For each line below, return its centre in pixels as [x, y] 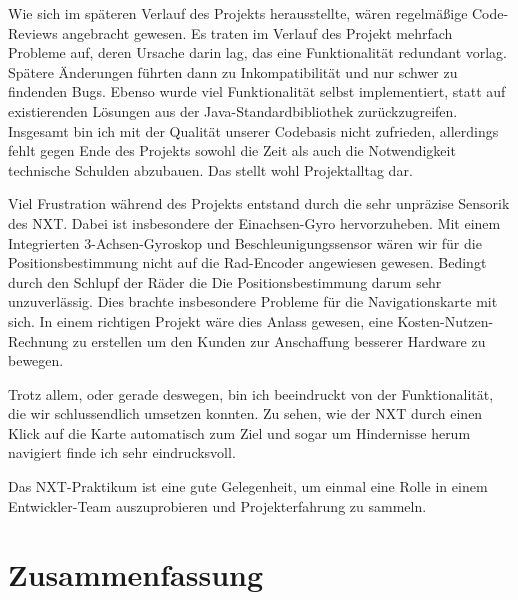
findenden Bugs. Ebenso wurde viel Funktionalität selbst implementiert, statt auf [257, 91]
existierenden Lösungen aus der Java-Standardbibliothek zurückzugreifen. [233, 110]
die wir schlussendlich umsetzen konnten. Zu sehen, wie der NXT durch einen [245, 413]
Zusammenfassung [136, 574]
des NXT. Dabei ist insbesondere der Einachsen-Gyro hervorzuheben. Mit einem [254, 222]
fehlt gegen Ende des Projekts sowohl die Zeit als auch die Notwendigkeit [232, 150]
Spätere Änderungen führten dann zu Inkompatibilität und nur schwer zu [233, 71]
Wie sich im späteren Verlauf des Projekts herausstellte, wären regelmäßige [238, 13]
